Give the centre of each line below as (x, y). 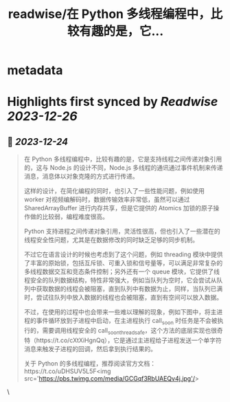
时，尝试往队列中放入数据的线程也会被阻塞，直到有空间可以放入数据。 (123, 298)
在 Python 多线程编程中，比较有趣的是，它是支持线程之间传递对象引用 (123, 159)
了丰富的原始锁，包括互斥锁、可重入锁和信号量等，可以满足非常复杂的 (123, 263)
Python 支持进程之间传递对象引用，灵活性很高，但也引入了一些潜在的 (122, 232)
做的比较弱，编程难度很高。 (69, 216)
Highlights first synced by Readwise (113, 102)
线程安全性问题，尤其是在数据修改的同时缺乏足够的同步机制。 (111, 240)
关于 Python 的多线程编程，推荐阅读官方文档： (90, 363)
